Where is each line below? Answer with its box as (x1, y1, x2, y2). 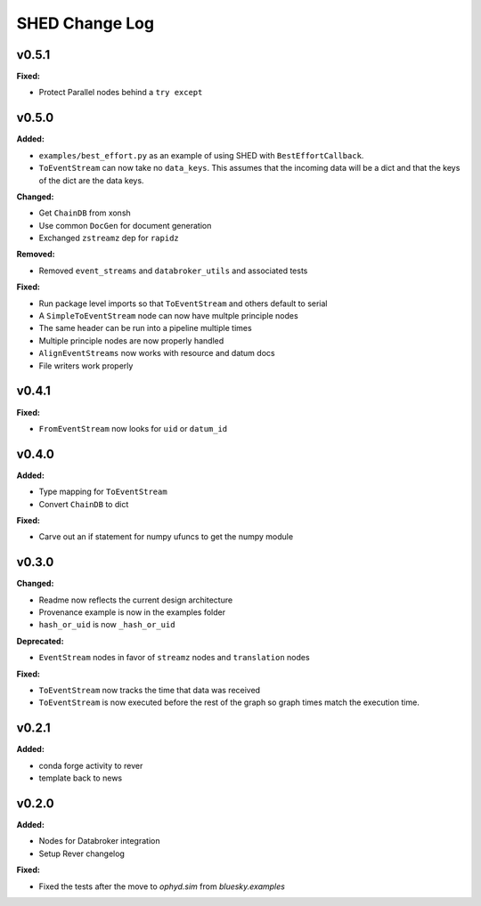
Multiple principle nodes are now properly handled (38, 335, 224, 346)
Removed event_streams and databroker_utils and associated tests (38, 265, 308, 276)
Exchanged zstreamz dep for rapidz (38, 232, 179, 244)
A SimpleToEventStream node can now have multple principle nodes (38, 311, 298, 321)
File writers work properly (38, 360, 134, 371)
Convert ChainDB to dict (38, 498, 129, 509)
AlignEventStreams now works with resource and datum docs (38, 348, 275, 359)
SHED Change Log (16, 13, 155, 33)
